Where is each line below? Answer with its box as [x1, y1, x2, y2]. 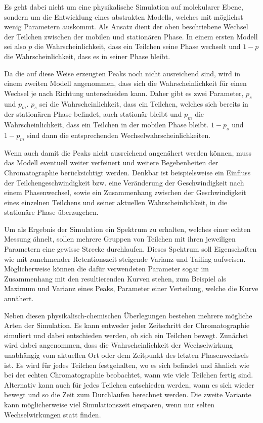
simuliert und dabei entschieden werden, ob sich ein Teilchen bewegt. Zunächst [4, 330, 248, 340]
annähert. [4, 293, 34, 304]
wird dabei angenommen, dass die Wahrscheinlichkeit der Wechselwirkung [4, 340, 233, 350]
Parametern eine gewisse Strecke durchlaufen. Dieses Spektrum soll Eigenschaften [4, 244, 257, 254]
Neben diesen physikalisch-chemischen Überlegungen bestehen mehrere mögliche [4, 310, 252, 320]
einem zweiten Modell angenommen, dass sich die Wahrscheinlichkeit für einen [4, 78, 247, 88]
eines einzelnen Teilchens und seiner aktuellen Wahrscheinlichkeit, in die [4, 197, 227, 207]
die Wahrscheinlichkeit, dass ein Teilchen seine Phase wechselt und [34, 41, 241, 52]
